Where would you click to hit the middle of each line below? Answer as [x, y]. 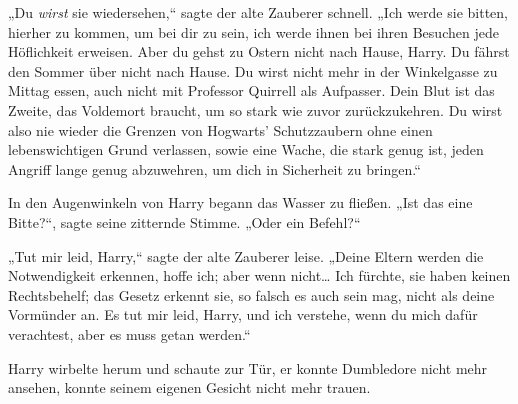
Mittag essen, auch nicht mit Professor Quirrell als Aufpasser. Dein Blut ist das [251, 90]
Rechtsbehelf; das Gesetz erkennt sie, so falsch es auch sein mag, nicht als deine [251, 294]
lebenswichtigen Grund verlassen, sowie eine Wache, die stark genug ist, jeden [246, 149]
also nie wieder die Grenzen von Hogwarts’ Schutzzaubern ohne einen [220, 129]
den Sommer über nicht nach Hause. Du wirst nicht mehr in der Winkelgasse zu [253, 70]
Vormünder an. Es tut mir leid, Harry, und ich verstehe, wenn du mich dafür [243, 314]
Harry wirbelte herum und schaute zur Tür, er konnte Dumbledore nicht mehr [248, 367]
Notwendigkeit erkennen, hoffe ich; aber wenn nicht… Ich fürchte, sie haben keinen [259, 275]
